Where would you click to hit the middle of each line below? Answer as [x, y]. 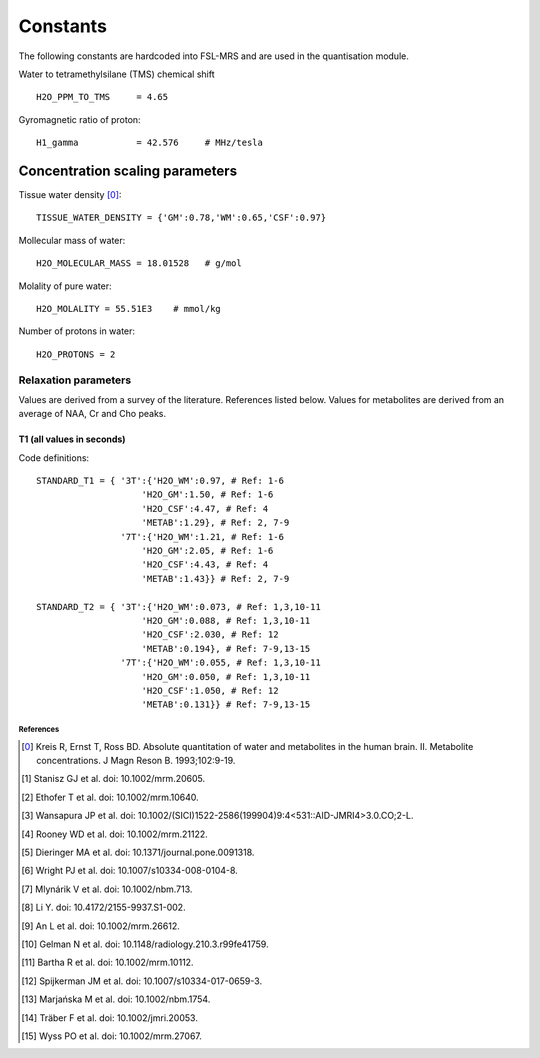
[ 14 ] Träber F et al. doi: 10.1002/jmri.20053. [110, 1017]
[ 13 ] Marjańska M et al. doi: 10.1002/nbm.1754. [116, 999]
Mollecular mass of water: [72, 240]
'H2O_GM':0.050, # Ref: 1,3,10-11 [226, 676]
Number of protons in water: [76, 331]
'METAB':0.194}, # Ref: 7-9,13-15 [226, 648]
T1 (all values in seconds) [72, 439]
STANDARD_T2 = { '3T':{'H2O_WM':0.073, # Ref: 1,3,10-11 [179, 606]
